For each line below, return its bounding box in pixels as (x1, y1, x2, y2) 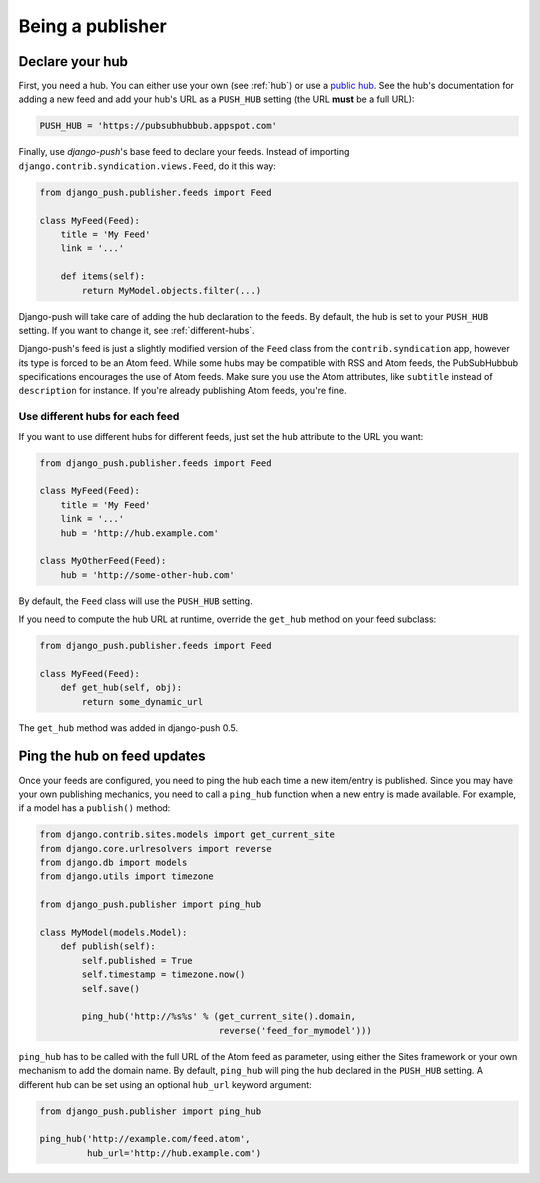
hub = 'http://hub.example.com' (60, 527, 220, 539)
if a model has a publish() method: (18, 802, 171, 814)
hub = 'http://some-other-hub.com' (60, 569, 235, 580)
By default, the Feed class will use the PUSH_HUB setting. (18, 595, 254, 607)
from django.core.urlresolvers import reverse (39, 843, 272, 854)
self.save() (81, 983, 140, 994)
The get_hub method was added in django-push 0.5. (18, 721, 239, 734)
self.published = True (81, 955, 194, 966)
